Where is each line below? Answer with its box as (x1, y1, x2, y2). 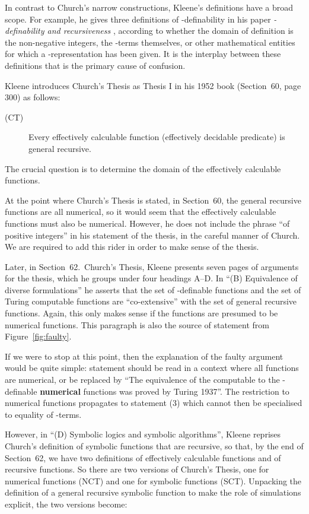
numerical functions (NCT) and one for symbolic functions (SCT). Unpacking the (5, 474, 302, 487)
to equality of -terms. (5, 408, 82, 420)
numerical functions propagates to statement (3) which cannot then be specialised (5, 396, 302, 409)
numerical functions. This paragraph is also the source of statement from (5, 318, 269, 331)
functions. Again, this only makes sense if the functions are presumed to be (5, 307, 278, 319)
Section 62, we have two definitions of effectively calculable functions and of (5, 451, 281, 464)
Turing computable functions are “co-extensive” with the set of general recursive (5, 295, 297, 307)
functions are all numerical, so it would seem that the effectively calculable (5, 205, 276, 218)
